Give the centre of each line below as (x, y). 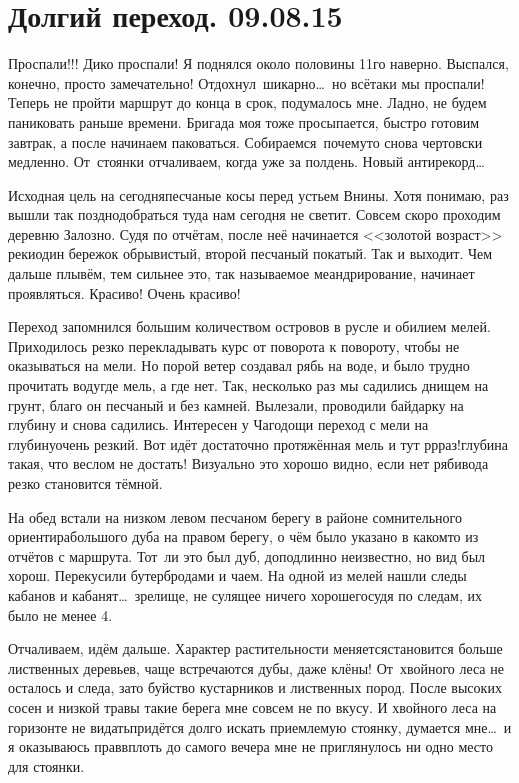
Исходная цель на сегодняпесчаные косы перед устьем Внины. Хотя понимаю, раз (258, 194)
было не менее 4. (60, 614)
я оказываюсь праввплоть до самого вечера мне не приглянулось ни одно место (251, 746)
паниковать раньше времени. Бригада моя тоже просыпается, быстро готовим (244, 121)
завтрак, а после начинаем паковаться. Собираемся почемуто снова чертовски (245, 141)
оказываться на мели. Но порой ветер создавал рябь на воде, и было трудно (239, 365)
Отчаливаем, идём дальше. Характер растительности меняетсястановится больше (255, 648)
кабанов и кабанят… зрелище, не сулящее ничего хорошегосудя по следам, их (245, 594)
